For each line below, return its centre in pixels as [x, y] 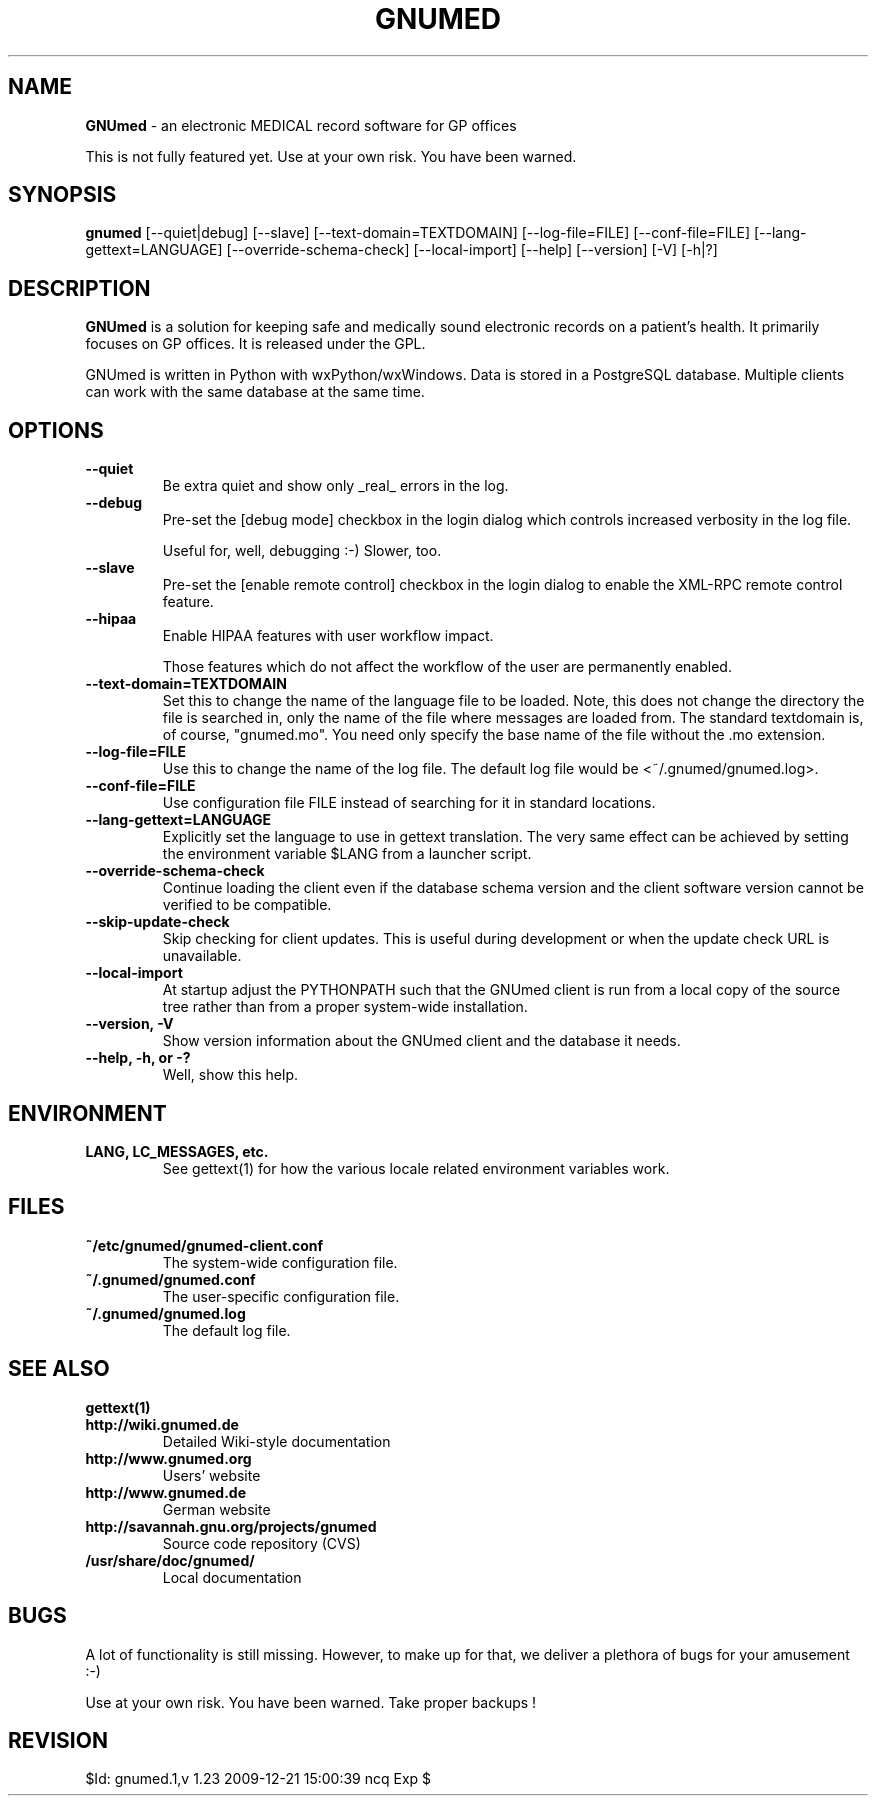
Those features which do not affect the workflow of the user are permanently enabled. [447, 667]
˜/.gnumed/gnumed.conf [170, 1279]
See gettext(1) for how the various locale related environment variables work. [416, 1168]
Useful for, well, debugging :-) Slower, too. [302, 551]
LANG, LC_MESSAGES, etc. [177, 1151]
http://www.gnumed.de [165, 1492]
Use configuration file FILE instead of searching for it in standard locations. [409, 803]
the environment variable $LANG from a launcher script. [347, 854]
